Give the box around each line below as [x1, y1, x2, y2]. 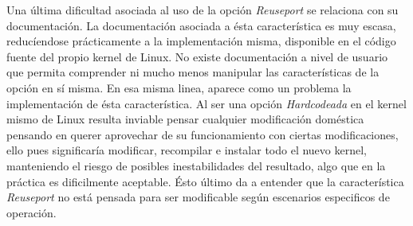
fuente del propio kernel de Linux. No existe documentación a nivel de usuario [6, 48, 388, 64]
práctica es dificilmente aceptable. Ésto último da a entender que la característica [6, 173, 404, 189]
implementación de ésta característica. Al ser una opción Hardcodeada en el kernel [6, 95, 407, 111]
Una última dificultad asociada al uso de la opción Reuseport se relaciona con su [6, 2, 399, 18]
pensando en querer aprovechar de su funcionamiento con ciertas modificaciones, [6, 126, 399, 142]
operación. [6, 204, 57, 220]
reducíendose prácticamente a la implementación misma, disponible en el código [6, 33, 396, 49]
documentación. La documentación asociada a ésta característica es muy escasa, [6, 17, 396, 33]
